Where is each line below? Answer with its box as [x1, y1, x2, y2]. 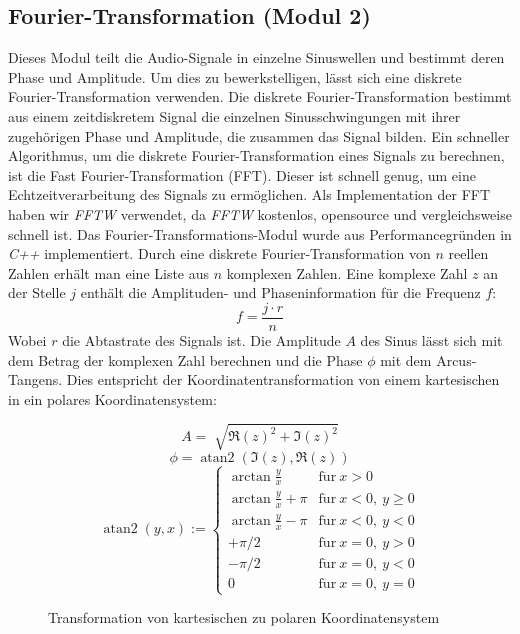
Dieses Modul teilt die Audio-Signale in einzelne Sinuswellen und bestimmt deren [8, 47, 505, 68]
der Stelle [8, 282, 66, 303]
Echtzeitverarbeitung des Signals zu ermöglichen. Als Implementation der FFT [8, 184, 491, 205]
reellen [448, 243, 489, 264]
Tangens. [8, 369, 63, 390]
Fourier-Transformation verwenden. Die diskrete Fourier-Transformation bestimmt [8, 86, 512, 107]
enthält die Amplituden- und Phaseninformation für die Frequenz [80, 282, 481, 303]
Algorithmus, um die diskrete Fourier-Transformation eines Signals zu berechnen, [8, 145, 505, 166]
